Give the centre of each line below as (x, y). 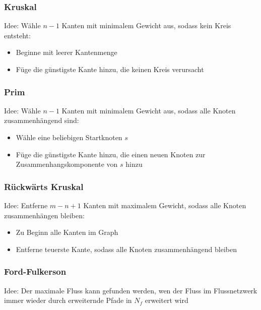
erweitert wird (167, 300)
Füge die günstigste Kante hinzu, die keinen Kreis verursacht (110, 69)
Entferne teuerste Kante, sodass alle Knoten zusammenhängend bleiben (126, 249)
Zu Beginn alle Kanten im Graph (67, 232)
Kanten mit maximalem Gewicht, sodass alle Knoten (165, 205)
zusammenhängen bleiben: (44, 215)
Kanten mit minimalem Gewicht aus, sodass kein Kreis (146, 25)
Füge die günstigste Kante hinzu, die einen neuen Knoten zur (111, 154)
